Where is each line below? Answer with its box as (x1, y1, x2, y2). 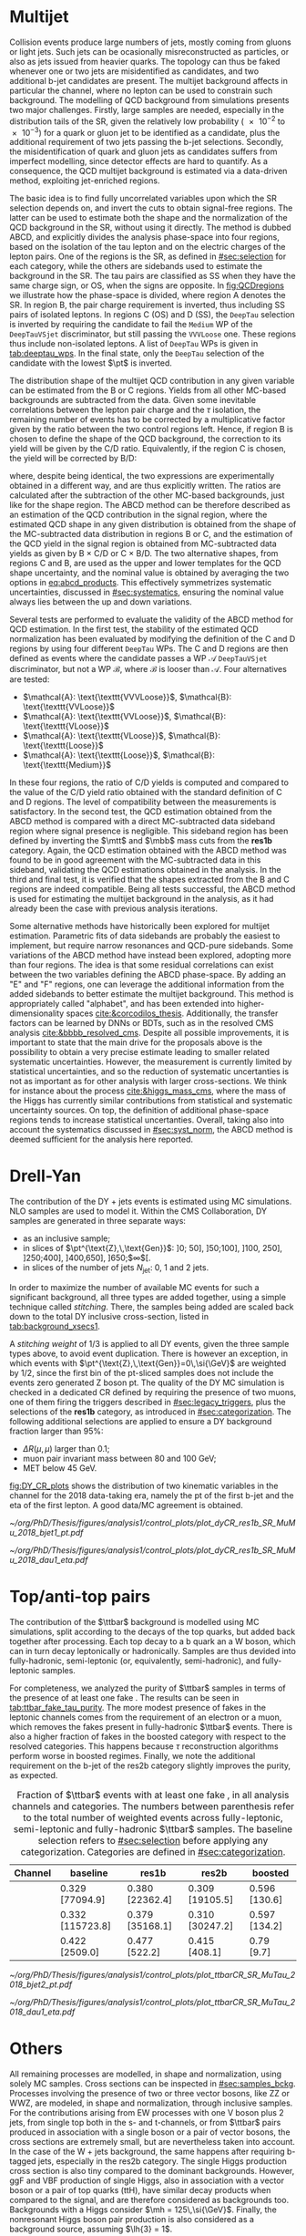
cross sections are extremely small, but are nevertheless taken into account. (9, 2136, 296, 2147)
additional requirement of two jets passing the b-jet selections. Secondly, (9, 137, 284, 148)
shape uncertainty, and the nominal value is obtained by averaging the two (9, 567, 290, 578)
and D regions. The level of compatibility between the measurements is (9, 796, 277, 808)
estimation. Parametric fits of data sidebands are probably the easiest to (9, 930, 280, 941)
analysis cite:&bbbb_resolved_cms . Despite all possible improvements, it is (9, 1028, 290, 1039)
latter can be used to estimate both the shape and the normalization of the (9, 212, 289, 223)
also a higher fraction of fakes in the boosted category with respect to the (9, 1731, 287, 1742)
